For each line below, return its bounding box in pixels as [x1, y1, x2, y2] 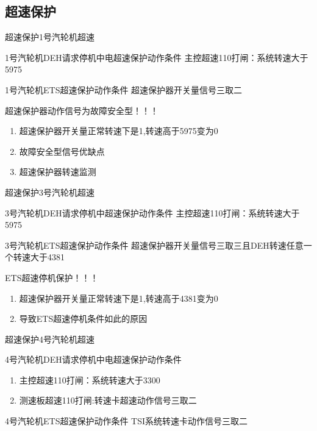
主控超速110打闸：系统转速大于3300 [19, 373, 160, 386]
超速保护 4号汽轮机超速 [5, 332, 94, 345]
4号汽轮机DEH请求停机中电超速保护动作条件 [5, 353, 182, 366]
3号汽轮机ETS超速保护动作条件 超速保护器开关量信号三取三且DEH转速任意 [5, 238, 304, 251]
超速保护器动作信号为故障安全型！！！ [5, 104, 158, 116]
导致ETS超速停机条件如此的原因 [19, 312, 148, 325]
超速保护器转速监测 [19, 165, 96, 178]
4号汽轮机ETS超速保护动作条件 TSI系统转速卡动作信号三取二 [5, 415, 248, 427]
